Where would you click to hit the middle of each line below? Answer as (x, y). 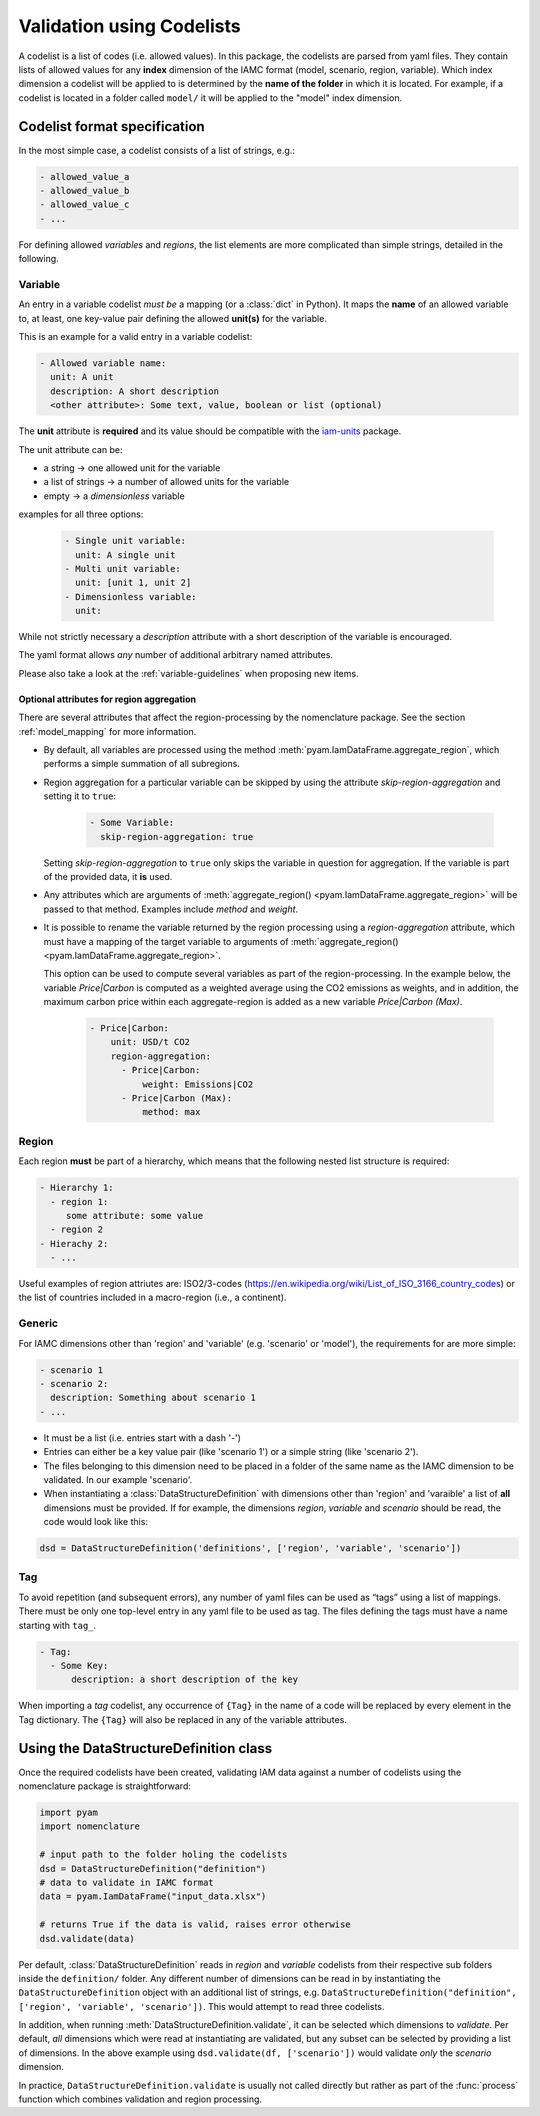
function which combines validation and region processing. (140, 2099)
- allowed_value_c (84, 204)
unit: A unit (82, 377)
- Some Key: (79, 1665)
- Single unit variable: (125, 541)
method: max (171, 1112)
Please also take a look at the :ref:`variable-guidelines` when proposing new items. (188, 673)
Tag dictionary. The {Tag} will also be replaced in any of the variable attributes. (182, 1719)
